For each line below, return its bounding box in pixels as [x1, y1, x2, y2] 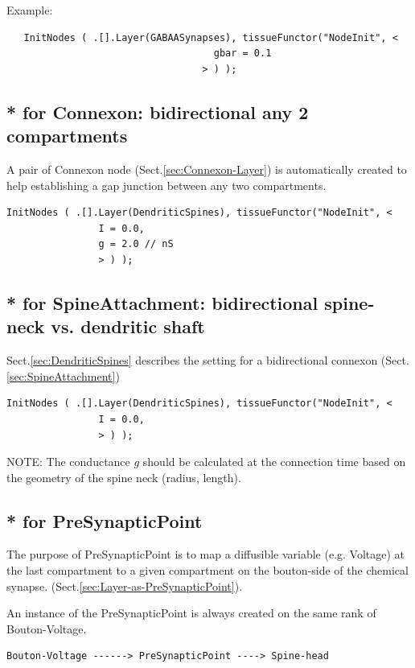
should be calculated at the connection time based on [142, 453, 406, 470]
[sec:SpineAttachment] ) [6, 367, 120, 384]
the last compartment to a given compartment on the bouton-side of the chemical [6, 562, 409, 579]
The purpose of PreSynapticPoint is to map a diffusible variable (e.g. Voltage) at [6, 546, 405, 563]
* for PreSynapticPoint [6, 508, 203, 533]
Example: [6, 2, 53, 18]
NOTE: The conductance [6, 453, 130, 470]
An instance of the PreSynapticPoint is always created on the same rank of [6, 604, 376, 621]
